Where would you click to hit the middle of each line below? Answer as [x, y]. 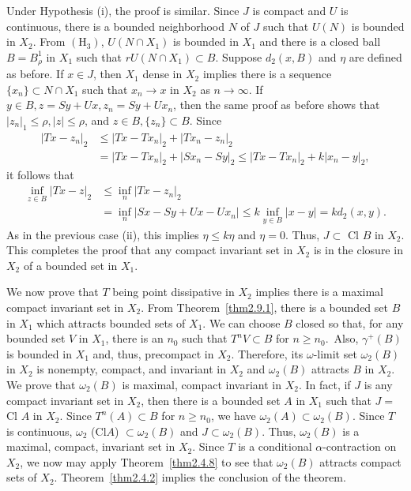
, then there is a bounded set [211, 400]
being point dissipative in [173, 292]
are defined [375, 56]
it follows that [40, 175]
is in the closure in [358, 250]
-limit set [335, 353]
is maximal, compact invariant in [202, 384]
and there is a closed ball [320, 41]
